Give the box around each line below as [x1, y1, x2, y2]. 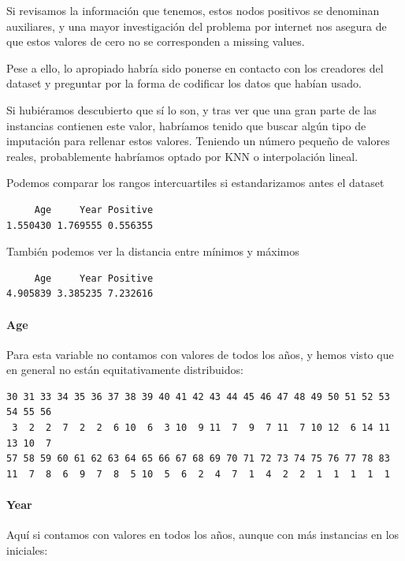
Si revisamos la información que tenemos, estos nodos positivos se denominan [6, 2, 380, 18]
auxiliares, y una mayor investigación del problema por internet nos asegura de [6, 17, 387, 34]
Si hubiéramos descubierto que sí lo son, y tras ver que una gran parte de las [6, 101, 377, 118]
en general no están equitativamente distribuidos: [6, 361, 243, 378]
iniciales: [6, 541, 48, 558]
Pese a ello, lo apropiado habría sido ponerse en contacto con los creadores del [6, 59, 384, 76]
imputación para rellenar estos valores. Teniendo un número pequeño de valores [6, 133, 390, 149]
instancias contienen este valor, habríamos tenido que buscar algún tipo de [6, 117, 366, 133]
